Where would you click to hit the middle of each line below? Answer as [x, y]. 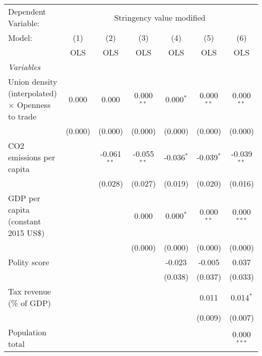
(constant [25, 221]
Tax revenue [29, 291]
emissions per [32, 157]
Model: [20, 38]
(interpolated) [32, 93]
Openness [34, 105]
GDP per [24, 198]
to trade [22, 116]
